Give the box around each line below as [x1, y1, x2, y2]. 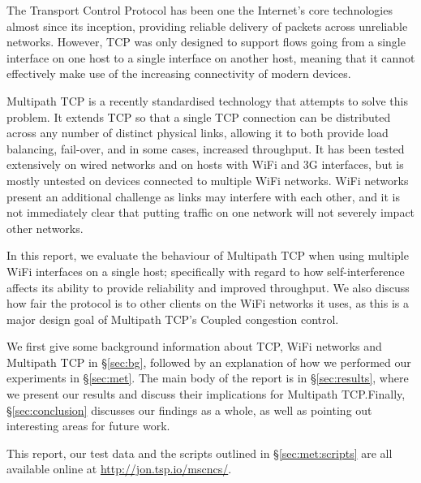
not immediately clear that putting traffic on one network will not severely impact [6, 204, 415, 221]
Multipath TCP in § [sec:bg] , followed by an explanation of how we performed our [6, 353, 411, 370]
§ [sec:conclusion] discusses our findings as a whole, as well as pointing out [6, 401, 372, 418]
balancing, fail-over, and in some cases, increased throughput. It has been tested [6, 140, 405, 157]
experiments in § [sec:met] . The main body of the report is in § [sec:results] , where [6, 369, 409, 386]
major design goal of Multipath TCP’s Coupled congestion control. [6, 310, 339, 327]
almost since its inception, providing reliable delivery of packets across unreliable [6, 17, 408, 34]
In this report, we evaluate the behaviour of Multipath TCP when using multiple [6, 247, 409, 264]
